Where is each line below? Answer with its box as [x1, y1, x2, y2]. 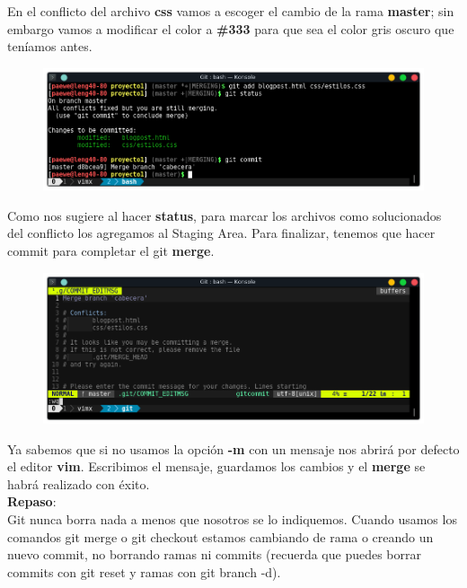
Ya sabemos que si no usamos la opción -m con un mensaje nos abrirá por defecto [7, 439, 460, 458]
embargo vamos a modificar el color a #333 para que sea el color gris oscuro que [7, 19, 454, 38]
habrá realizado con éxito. [7, 474, 150, 493]
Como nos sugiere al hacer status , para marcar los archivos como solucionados [7, 206, 442, 224]
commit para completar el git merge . [7, 241, 215, 260]
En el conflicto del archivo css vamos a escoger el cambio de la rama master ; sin [7, 2, 454, 20]
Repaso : [7, 492, 57, 511]
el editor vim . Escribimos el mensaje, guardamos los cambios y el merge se [7, 457, 426, 476]
